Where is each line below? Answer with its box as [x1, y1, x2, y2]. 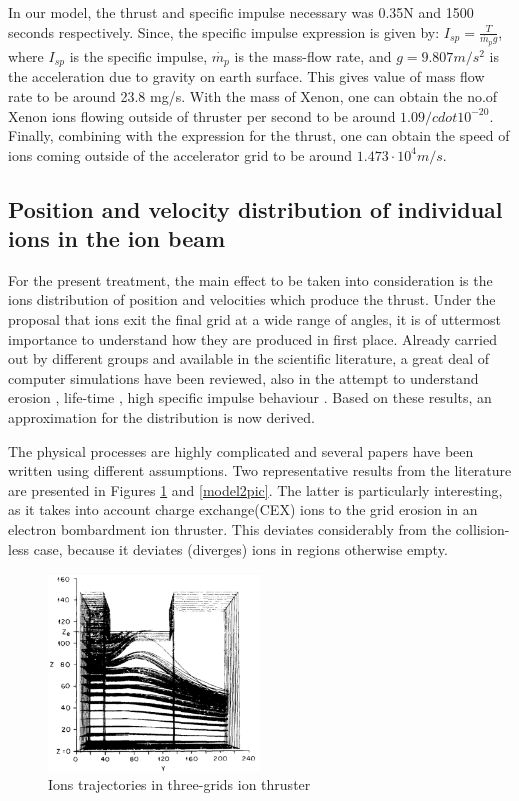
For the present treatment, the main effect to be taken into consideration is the [8, 269, 493, 290]
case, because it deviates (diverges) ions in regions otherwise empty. [33, 538, 448, 559]
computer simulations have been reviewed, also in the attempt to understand [8, 367, 479, 388]
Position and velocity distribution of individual [8, 193, 503, 224]
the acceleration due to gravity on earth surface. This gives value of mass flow [8, 66, 485, 87]
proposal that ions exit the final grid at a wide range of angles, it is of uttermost [8, 309, 501, 330]
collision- [455, 519, 510, 540]
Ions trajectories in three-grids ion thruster [48, 774, 311, 795]
